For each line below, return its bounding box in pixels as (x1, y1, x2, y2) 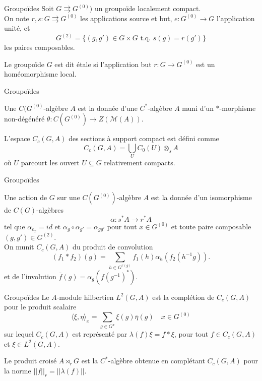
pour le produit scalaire (4, 301, 77, 312)
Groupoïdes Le (4, 291, 49, 302)
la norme (4, 365, 31, 375)
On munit (4, 241, 34, 252)
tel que (4, 221, 25, 231)
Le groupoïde (4, 58, 44, 69)
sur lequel (4, 329, 34, 339)
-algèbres (36, 205, 63, 215)
